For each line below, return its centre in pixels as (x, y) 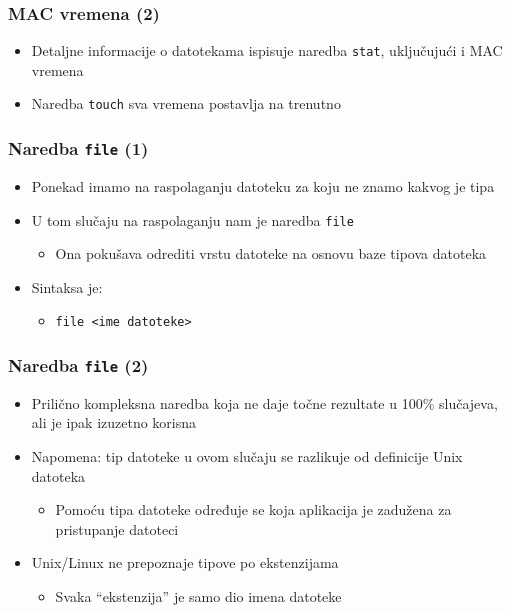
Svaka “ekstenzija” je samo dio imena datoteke (198, 595)
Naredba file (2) (78, 364)
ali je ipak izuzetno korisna (114, 422)
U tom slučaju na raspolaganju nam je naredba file (192, 219)
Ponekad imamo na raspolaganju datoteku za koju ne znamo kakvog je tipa (263, 185)
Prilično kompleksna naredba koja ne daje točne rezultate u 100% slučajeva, (264, 402)
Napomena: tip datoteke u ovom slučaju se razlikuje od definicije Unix (247, 455)
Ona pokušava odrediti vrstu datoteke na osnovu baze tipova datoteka (271, 253)
